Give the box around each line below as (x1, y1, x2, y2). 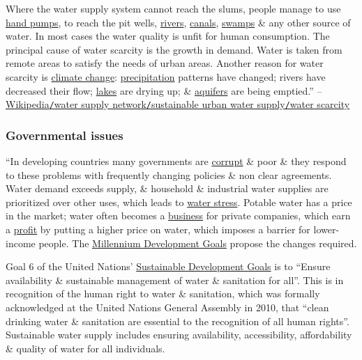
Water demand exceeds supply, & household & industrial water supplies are (6, 181, 329, 196)
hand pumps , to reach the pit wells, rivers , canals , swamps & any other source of (6, 15, 351, 29)
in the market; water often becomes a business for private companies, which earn (6, 208, 351, 223)
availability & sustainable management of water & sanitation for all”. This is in (6, 272, 344, 287)
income (6, 235, 36, 250)
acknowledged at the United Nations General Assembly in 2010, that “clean (6, 299, 329, 314)
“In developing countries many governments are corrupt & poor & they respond (6, 154, 347, 169)
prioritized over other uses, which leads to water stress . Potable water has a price (6, 194, 352, 209)
